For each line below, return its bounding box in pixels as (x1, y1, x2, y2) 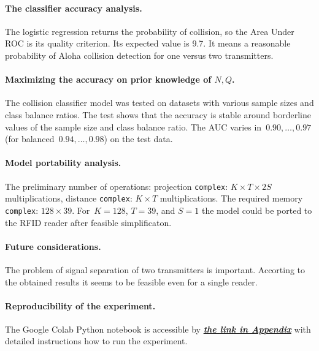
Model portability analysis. (5, 156, 121, 169)
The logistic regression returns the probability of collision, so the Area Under (5, 25, 294, 37)
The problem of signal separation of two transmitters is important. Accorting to (5, 263, 306, 276)
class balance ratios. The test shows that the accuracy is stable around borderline (5, 108, 311, 121)
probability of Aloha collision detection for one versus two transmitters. (5, 48, 274, 61)
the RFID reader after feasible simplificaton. (5, 216, 172, 228)
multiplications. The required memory (159, 192, 303, 205)
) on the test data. (104, 132, 173, 145)
